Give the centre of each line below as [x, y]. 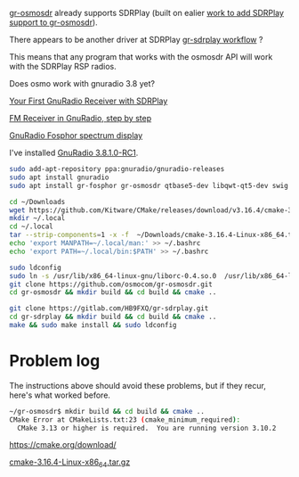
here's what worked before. [60, 395]
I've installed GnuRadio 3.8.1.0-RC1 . [74, 152]
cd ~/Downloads [37, 201]
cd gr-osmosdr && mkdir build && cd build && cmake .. [113, 292]
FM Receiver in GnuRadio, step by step [81, 118]
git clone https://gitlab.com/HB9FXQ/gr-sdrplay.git [109, 308]
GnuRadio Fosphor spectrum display [76, 136]
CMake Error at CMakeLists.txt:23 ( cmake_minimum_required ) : [125, 419]
